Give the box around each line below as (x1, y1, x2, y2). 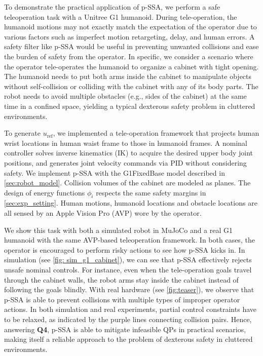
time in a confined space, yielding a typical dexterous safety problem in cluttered (4, 100, 255, 111)
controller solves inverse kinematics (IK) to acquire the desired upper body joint (4, 147, 253, 158)
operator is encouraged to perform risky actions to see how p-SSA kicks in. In (4, 244, 245, 255)
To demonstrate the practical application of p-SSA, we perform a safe (4, 2, 220, 12)
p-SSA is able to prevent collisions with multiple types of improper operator (4, 294, 240, 304)
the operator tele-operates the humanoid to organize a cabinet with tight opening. (4, 61, 259, 71)
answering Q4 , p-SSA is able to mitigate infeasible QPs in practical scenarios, (4, 324, 246, 334)
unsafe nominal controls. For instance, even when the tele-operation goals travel (4, 264, 252, 275)
